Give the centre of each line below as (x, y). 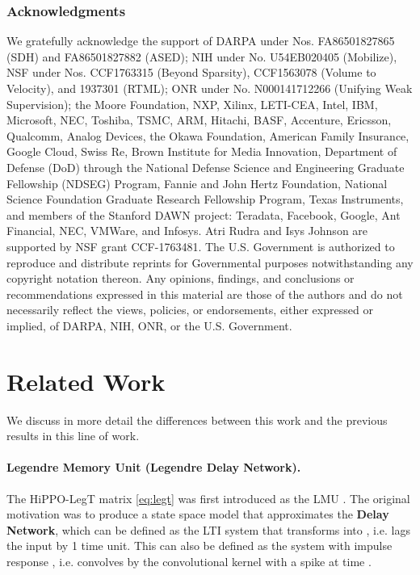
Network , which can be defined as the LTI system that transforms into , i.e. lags (208, 529)
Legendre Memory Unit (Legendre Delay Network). (154, 467)
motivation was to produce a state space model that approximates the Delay (198, 514)
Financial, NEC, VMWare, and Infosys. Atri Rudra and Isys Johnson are (187, 231)
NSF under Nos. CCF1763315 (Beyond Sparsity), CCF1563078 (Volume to (191, 72)
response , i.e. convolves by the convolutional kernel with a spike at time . (189, 561)
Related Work (86, 381)
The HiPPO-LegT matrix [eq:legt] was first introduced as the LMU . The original (208, 498)
